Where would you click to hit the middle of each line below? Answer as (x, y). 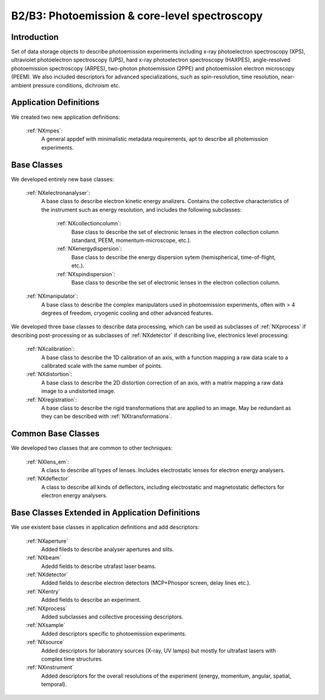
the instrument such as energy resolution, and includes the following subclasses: (141, 210)
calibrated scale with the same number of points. (102, 366)
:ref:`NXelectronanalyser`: (58, 193)
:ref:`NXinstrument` (50, 667)
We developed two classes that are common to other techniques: (92, 448)
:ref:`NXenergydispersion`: (89, 249)
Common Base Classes (55, 434)
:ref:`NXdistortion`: (49, 374)
